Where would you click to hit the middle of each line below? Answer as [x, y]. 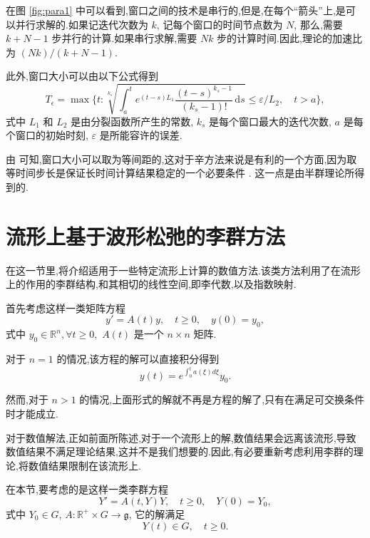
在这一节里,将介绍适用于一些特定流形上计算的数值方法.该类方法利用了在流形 [183, 270]
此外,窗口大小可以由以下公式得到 [82, 76]
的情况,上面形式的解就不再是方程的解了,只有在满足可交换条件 [222, 399]
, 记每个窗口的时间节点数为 [220, 24]
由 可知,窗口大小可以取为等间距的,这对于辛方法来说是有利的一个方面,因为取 [181, 159]
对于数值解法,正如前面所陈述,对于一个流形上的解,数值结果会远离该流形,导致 [181, 437]
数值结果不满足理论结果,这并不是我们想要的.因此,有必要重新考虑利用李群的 [180, 451]
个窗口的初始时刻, [47, 135]
